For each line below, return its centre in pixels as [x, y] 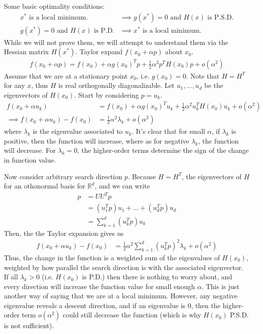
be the [214, 85]
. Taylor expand [99, 52]
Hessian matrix [26, 52]
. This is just [221, 286]
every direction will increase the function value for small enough [100, 286]
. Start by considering [107, 94]
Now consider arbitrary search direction [63, 176]
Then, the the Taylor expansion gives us [64, 233]
